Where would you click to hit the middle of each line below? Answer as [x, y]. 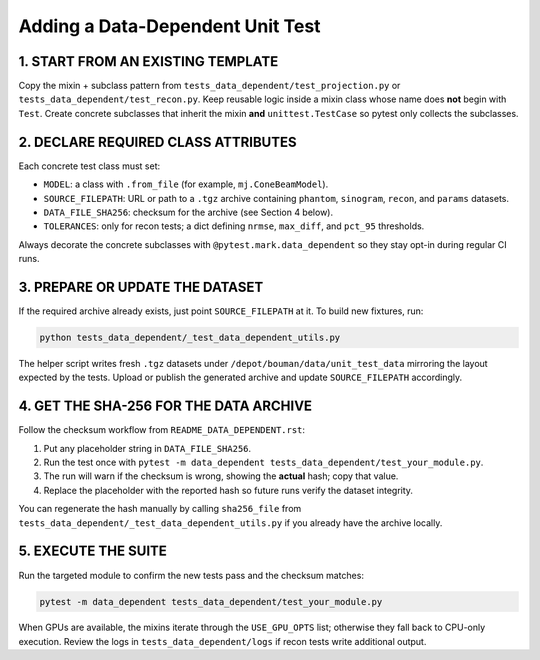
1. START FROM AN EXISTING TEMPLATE [148, 61]
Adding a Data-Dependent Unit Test [169, 26]
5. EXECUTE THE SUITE [92, 551]
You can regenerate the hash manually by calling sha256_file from [160, 509]
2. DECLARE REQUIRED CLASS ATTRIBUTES [157, 141]
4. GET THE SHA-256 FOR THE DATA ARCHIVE [165, 406]
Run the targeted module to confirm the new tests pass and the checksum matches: [191, 575]
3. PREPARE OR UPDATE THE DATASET [141, 286]
